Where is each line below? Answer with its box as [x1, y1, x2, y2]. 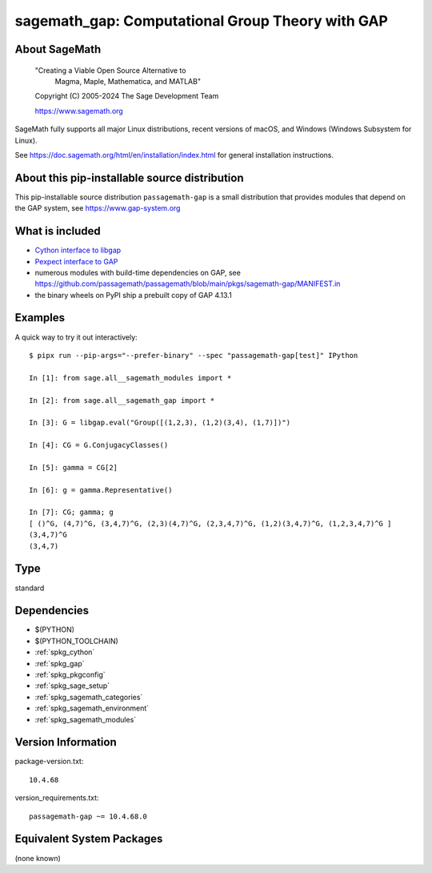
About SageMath [14, 42, 102, 56]
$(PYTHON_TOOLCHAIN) [34, 636, 119, 646]
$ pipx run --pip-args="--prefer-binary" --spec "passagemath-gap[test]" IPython [29, 351, 358, 360]
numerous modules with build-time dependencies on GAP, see [34, 268, 242, 277]
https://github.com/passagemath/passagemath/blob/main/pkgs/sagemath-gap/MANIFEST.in [34, 279, 341, 288]
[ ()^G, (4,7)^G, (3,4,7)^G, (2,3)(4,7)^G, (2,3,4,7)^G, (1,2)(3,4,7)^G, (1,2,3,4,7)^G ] [29, 519, 392, 528]
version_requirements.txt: [14, 793, 99, 803]
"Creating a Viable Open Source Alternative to [34, 65, 186, 75]
